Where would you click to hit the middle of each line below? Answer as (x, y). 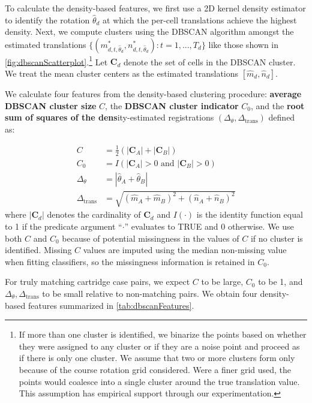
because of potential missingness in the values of (151, 238)
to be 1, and (280, 282)
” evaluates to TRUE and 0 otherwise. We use (209, 226)
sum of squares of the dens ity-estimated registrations (109, 117)
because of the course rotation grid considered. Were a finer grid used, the (155, 369)
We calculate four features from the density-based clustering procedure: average (153, 94)
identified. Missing (38, 250)
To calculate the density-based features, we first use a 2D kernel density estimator (155, 8)
